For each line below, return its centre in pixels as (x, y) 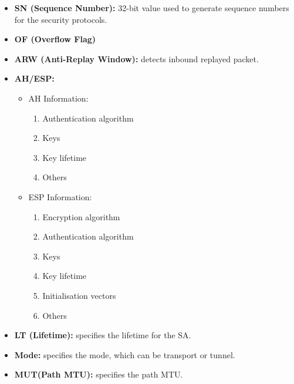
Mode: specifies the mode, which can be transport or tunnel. (125, 354)
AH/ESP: (34, 78)
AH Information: (58, 98)
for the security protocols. (61, 19)
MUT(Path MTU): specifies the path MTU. (99, 374)
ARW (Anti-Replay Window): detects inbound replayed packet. (136, 58)
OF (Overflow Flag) (55, 39)
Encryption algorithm (81, 216)
